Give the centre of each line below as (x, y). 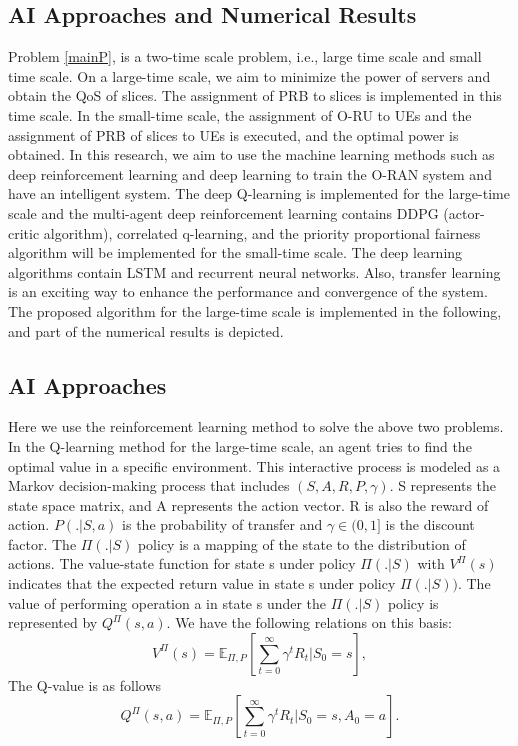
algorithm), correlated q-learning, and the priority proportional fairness (262, 232)
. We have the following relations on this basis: (309, 622)
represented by (53, 622)
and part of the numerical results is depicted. (146, 330)
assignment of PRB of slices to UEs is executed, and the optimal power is (233, 134)
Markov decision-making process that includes (149, 485)
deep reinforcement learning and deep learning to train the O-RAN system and (250, 173)
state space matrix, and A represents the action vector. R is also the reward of (248, 504)
